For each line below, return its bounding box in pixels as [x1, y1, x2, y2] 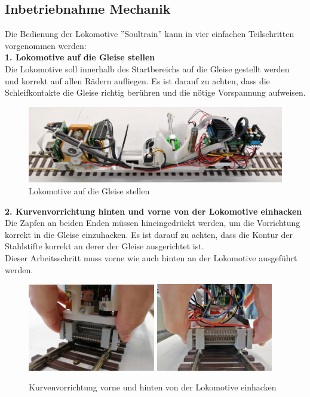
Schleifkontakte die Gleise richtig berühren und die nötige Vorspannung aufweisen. [5, 86, 306, 99]
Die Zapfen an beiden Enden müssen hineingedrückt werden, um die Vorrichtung [5, 216, 300, 229]
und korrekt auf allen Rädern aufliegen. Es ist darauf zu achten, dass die [5, 74, 270, 87]
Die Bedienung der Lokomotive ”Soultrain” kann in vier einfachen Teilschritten [5, 28, 294, 40]
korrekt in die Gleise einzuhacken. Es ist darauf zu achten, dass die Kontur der [5, 228, 293, 240]
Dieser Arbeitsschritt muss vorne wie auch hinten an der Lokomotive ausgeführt [5, 252, 297, 264]
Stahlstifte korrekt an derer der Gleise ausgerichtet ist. [5, 240, 204, 252]
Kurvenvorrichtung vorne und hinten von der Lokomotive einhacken [29, 381, 277, 393]
